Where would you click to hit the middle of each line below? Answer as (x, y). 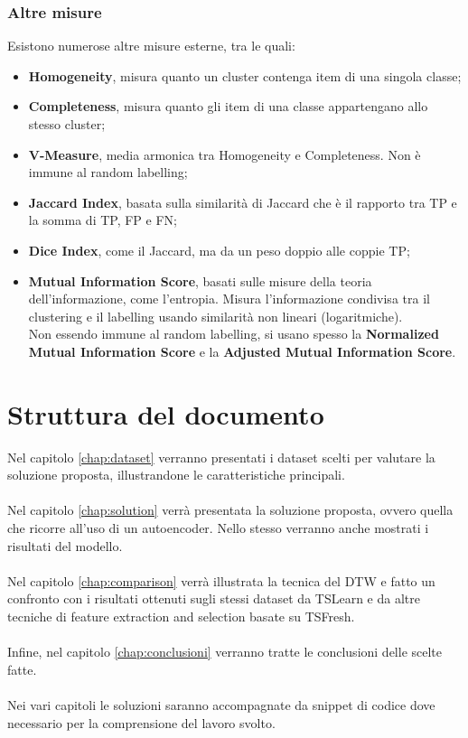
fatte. (22, 669)
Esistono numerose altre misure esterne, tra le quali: (151, 46)
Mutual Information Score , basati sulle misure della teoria (200, 280)
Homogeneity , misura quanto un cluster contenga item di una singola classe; (245, 75)
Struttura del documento (166, 413)
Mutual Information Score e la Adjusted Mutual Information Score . (242, 351)
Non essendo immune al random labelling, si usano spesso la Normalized (234, 334)
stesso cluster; (67, 124)
